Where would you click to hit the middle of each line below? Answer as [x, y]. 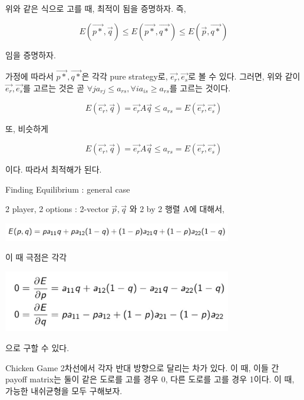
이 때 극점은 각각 [36, 257]
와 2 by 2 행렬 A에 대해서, [177, 209]
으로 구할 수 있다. [37, 347]
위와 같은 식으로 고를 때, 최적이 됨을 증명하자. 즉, [96, 8]
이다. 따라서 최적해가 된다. [54, 169]
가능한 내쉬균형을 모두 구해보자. [64, 390]
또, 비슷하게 [27, 129]
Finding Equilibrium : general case [68, 189]
